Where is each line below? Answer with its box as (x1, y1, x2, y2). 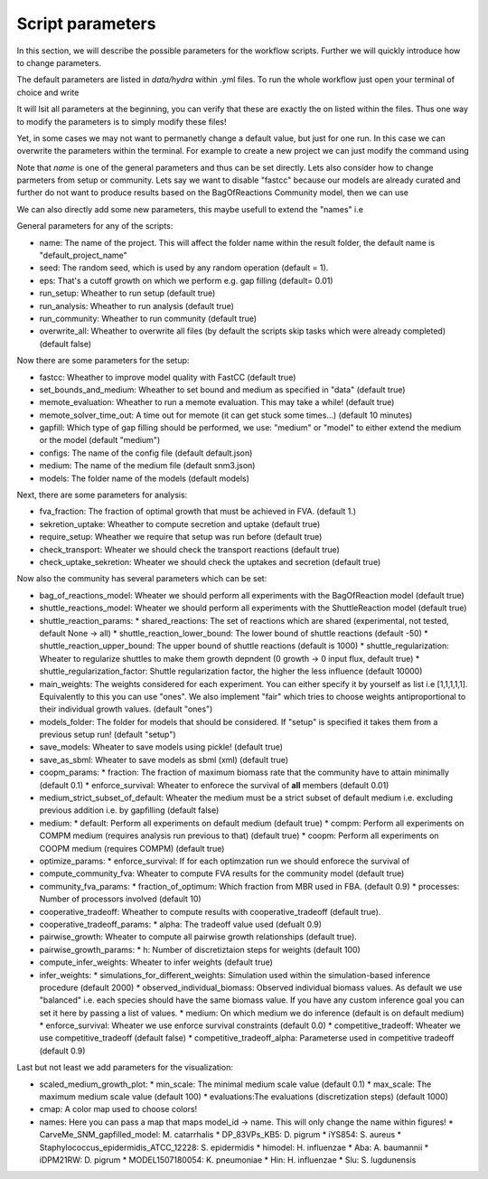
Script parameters (16, 14, 156, 33)
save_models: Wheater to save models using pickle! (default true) (39, 741, 284, 752)
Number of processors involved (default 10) (39, 893, 202, 904)
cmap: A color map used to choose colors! (39, 1104, 198, 1115)
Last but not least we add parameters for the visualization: (16, 1062, 234, 1073)
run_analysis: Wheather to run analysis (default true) (39, 300, 235, 311)
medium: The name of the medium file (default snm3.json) (39, 460, 256, 471)
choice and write (16, 87, 80, 98)
